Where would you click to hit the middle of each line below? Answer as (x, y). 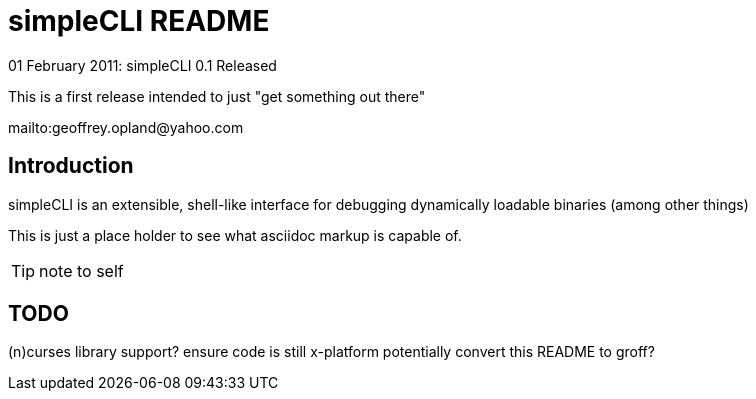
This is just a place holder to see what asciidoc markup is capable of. (235, 235)
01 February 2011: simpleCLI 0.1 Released (142, 65)
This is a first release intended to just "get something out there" (217, 96)
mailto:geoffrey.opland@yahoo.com (126, 127)
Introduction (71, 166)
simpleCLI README (139, 21)
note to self (81, 270)
